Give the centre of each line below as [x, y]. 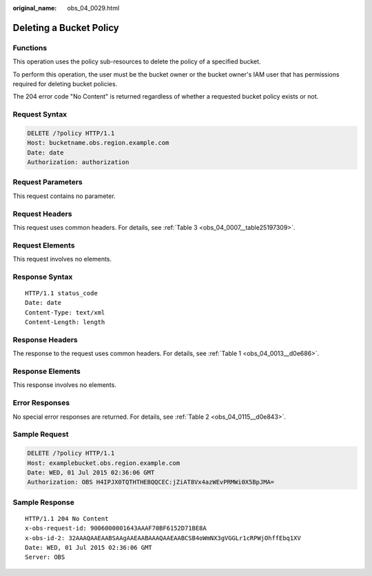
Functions [30, 48]
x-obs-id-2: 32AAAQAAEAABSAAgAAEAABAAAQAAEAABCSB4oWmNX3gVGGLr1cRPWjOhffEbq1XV [163, 538]
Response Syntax [43, 277]
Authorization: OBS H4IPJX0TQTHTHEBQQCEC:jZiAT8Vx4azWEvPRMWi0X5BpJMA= [151, 482]
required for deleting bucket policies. [65, 83]
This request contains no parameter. [64, 196]
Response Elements [46, 371]
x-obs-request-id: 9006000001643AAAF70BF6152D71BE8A [116, 528]
